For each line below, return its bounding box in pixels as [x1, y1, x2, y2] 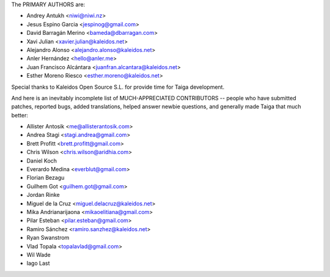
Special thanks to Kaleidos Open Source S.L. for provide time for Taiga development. [11, 83, 225, 90]
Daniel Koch [26, 157, 57, 164]
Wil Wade [26, 251, 51, 258]
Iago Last [26, 260, 50, 267]
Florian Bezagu [26, 174, 65, 182]
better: [11, 111, 29, 119]
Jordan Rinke [26, 191, 61, 199]
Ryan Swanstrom [26, 234, 70, 242]
